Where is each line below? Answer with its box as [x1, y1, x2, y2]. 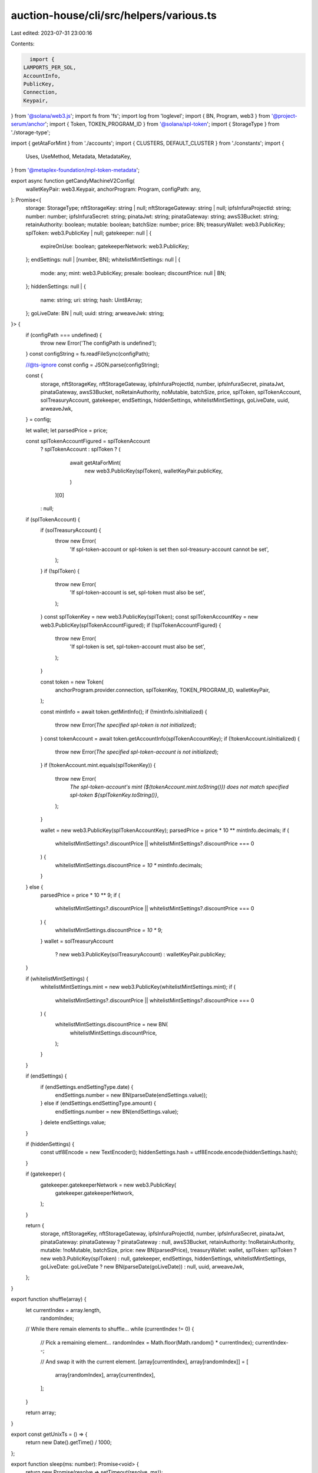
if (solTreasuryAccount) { [40, 527, 101, 534]
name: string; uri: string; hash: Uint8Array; [40, 296, 143, 303]
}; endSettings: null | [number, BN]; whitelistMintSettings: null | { [25, 256, 181, 263]
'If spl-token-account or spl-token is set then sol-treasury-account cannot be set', [69, 546, 269, 553]
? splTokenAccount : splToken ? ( [40, 445, 121, 453]
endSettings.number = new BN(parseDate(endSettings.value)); [55, 1092, 207, 1099]
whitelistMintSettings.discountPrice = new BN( [55, 1021, 168, 1028]
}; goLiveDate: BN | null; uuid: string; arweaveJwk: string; [25, 309, 164, 316]
